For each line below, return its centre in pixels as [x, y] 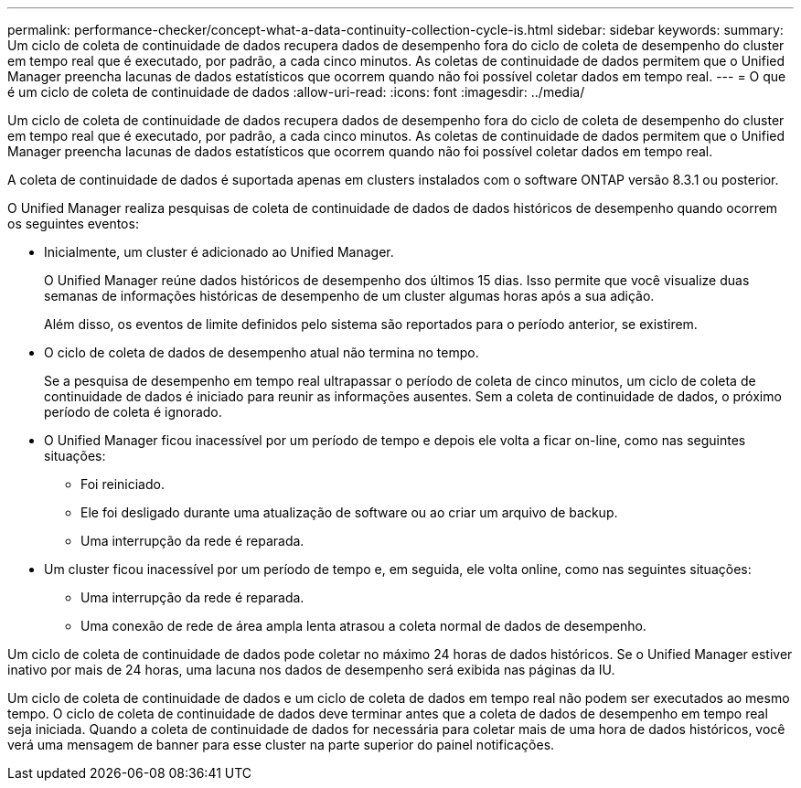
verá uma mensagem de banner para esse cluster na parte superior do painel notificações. [281, 745]
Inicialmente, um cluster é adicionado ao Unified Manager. [219, 252]
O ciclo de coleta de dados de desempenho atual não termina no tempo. [262, 352]
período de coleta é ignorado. [133, 412]
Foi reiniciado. [123, 484]
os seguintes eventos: [73, 224]
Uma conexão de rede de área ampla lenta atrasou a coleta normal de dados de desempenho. [363, 626]
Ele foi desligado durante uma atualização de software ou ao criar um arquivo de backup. [349, 512]
